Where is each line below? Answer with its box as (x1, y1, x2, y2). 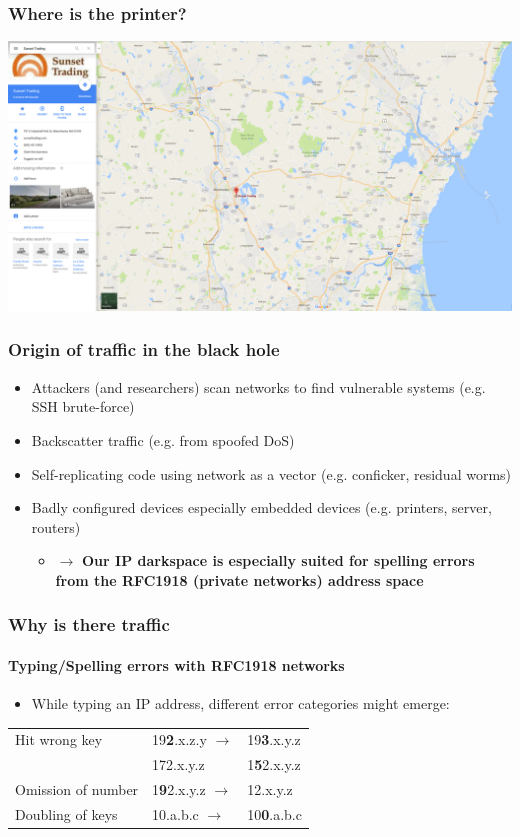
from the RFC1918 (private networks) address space (55, 569, 424, 590)
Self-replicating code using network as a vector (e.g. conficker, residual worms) (31, 463, 512, 484)
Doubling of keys (15, 804, 118, 825)
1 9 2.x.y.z (152, 779, 206, 800)
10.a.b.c (152, 804, 199, 825)
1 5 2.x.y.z (247, 754, 301, 775)
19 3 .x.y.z (247, 729, 301, 750)
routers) (31, 516, 81, 537)
